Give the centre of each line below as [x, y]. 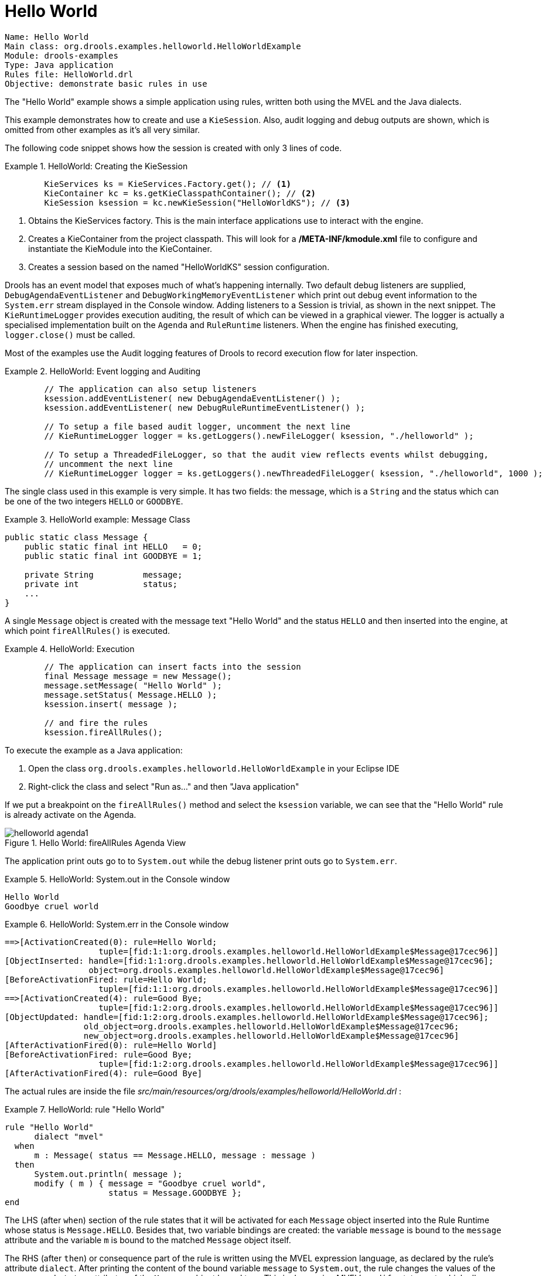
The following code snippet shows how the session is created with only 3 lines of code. [173, 148]
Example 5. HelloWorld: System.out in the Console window [117, 879]
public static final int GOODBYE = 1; [113, 556]
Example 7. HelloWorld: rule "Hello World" [85, 1109]
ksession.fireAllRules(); [103, 732]
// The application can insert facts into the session [173, 666]
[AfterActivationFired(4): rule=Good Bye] [104, 1073]
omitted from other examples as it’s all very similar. [103, 129]
